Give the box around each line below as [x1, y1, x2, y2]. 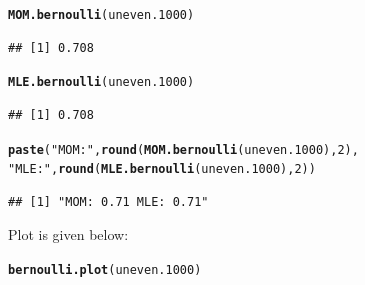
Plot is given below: [8, 224, 129, 245]
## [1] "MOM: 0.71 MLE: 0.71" [8, 194, 209, 209]
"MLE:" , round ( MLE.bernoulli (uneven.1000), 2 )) [8, 162, 316, 177]
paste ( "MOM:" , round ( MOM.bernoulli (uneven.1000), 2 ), [8, 142, 359, 157]
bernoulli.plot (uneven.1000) [8, 263, 202, 277]
